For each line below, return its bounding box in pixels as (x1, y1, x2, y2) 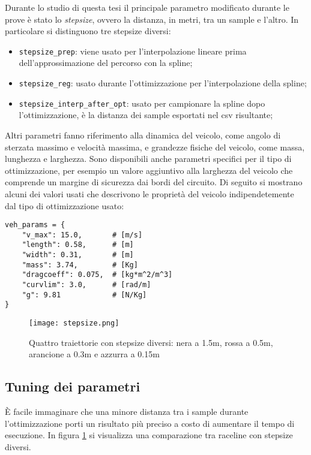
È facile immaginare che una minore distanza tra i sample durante (5, 405, 249, 418)
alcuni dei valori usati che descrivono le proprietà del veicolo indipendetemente (5, 187, 294, 200)
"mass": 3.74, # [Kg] (22, 260, 138, 269)
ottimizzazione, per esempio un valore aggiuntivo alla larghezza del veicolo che (5, 164, 293, 176)
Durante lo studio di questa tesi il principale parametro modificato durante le (5, 1, 289, 13)
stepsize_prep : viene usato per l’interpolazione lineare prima (19, 44, 247, 57)
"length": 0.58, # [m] (22, 240, 134, 249)
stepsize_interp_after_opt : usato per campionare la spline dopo (19, 97, 265, 109)
